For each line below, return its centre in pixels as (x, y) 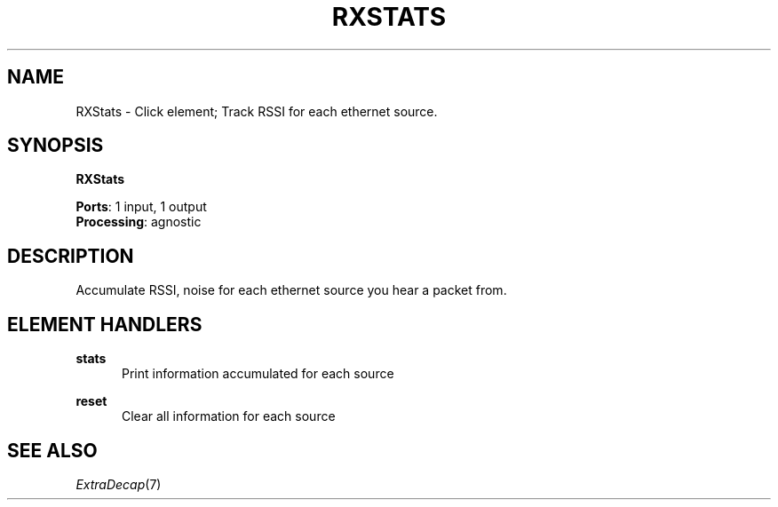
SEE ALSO (52, 450)
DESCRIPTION (71, 256)
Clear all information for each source (229, 416)
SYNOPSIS (56, 146)
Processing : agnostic (139, 222)
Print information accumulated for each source (258, 374)
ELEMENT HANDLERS (105, 324)
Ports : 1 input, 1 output (141, 207)
